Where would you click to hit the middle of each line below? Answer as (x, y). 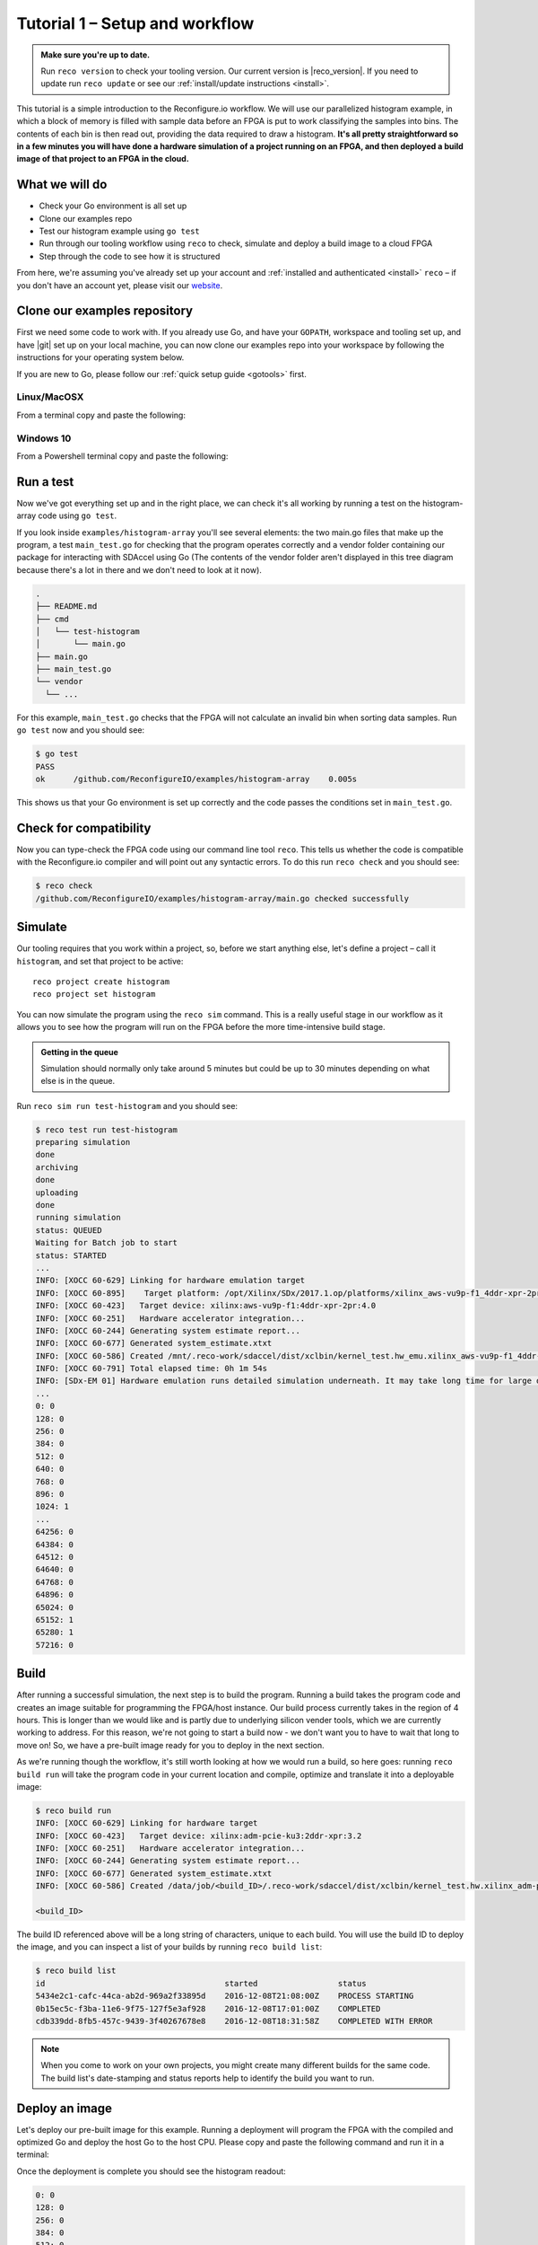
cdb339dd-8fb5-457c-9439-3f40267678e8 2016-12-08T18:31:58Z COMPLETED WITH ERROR (234, 2021)
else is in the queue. (78, 1081)
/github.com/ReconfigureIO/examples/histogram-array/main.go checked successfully (222, 898)
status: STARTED (71, 1255)
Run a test (45, 482)
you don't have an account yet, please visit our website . (120, 285)
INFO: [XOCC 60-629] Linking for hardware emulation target (170, 1281)
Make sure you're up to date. (95, 55)
